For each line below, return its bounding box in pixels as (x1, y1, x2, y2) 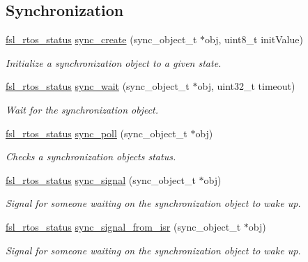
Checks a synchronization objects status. (6, 149, 176, 164)
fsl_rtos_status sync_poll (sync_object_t (6, 125, 187, 140)
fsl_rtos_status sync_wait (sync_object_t (6, 79, 190, 93)
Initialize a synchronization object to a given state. (6, 55, 222, 70)
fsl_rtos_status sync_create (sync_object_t (6, 32, 197, 47)
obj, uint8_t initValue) (205, 32, 303, 47)
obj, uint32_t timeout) (197, 79, 295, 93)
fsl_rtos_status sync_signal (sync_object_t (6, 172, 196, 187)
